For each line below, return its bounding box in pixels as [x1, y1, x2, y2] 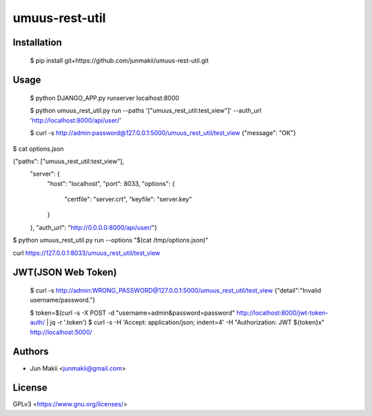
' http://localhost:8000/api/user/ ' [30, 116, 122, 124]
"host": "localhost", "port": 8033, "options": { [47, 179, 175, 187]
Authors [12, 346, 49, 357]
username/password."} [30, 296, 96, 304]
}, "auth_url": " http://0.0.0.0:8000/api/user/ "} [30, 223, 158, 231]
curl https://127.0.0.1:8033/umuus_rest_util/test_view [12, 249, 161, 257]
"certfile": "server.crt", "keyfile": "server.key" [64, 195, 192, 203]
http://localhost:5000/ [30, 328, 92, 336]
